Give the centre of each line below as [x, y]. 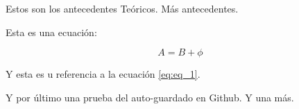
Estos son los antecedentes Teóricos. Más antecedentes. [122, 8]
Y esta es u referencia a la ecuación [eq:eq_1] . [103, 74]
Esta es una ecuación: [51, 32]
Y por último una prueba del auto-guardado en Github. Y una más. [150, 97]
